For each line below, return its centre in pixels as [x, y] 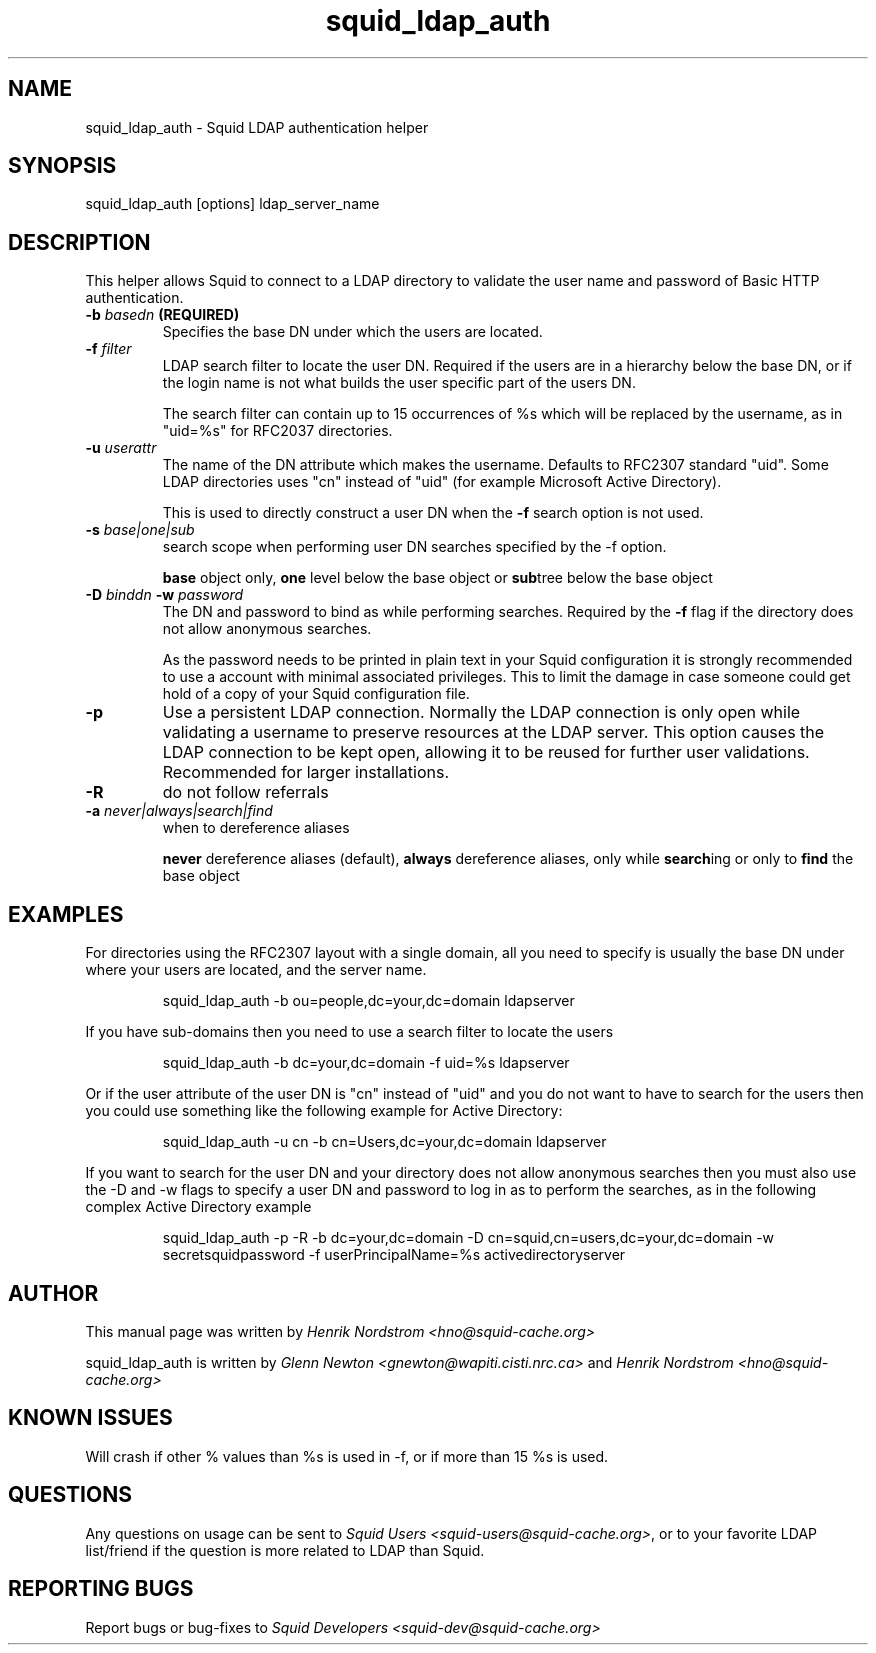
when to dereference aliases [256, 828]
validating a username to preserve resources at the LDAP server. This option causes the [493, 732]
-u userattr [121, 448]
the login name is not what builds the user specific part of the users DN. [399, 383]
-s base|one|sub [140, 530]
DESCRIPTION [79, 242]
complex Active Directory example [198, 1207]
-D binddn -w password [164, 595]
